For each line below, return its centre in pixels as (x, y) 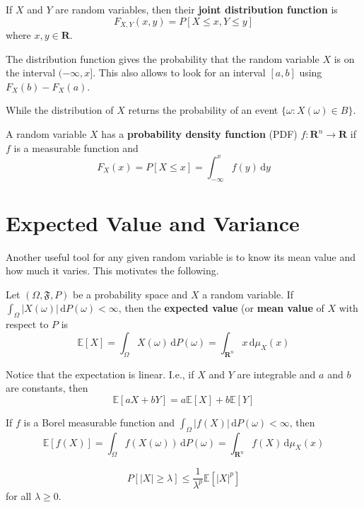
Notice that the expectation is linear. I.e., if (100, 374)
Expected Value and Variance (153, 222)
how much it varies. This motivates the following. (112, 270)
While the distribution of (60, 110)
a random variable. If (248, 294)
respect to (27, 324)
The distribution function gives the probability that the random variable (163, 58)
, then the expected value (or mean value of (221, 308)
